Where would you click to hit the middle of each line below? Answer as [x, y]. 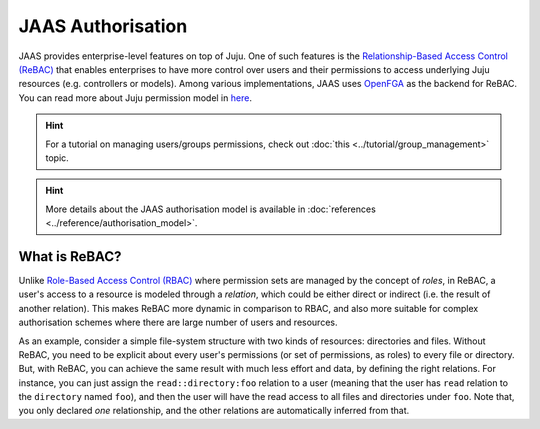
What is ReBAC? [70, 256]
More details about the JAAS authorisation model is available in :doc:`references [211, 209]
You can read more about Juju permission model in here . [135, 97]
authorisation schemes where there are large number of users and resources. [178, 322]
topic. [57, 157]
